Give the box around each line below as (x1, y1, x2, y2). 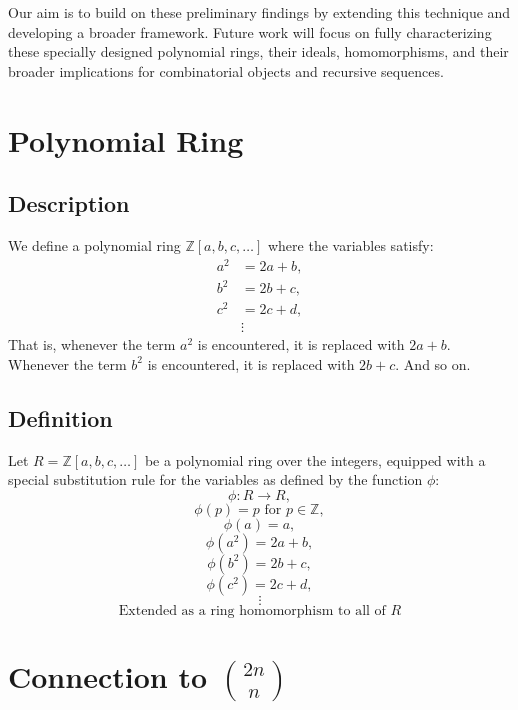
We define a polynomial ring (8, 234, 181, 255)
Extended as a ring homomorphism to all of (118, 603, 386, 618)
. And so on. (395, 353, 471, 374)
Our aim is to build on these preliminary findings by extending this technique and (8, 2, 511, 22)
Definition (8, 402, 113, 433)
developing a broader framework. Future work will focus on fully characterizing (8, 21, 492, 42)
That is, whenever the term (8, 334, 176, 355)
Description (8, 188, 130, 219)
